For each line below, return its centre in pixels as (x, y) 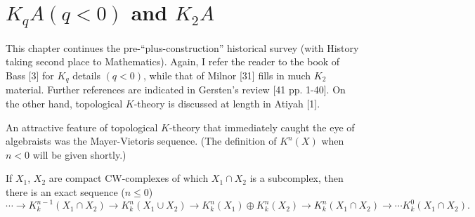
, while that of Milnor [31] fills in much (227, 75)
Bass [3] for (30, 75)
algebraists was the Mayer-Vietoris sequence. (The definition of (141, 141)
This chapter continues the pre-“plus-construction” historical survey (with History (182, 47)
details (86, 75)
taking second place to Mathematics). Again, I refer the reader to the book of (173, 61)
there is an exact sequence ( (65, 192)
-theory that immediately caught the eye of (262, 127)
